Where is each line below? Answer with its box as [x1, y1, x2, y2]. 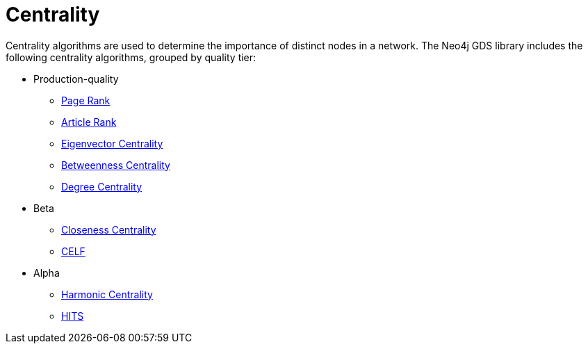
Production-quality [33, 72, 119, 85]
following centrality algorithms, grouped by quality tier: [6, 51, 256, 63]
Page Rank [61, 94, 111, 106]
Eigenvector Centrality [61, 137, 163, 149]
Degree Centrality [61, 180, 142, 193]
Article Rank [61, 115, 117, 128]
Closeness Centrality [61, 223, 156, 236]
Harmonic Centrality [61, 288, 153, 300]
